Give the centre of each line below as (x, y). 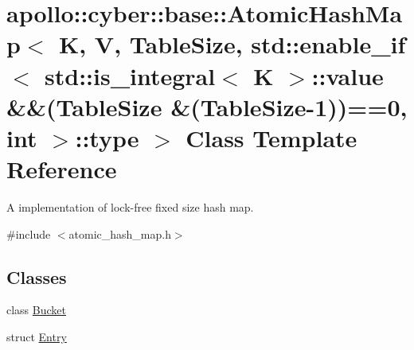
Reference (62, 169)
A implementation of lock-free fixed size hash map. (130, 207)
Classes (37, 276)
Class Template (271, 137)
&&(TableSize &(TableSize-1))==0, (207, 106)
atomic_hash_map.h (120, 233)
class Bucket (36, 310)
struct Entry (37, 337)
